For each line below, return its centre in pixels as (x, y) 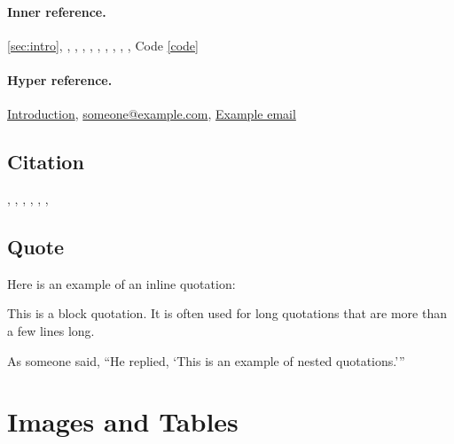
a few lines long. (51, 330)
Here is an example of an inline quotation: (121, 283)
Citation (46, 162)
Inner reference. (57, 11)
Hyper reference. (60, 79)
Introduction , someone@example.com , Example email (152, 114)
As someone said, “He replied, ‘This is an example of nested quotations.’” (206, 360)
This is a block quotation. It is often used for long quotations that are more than (227, 313)
